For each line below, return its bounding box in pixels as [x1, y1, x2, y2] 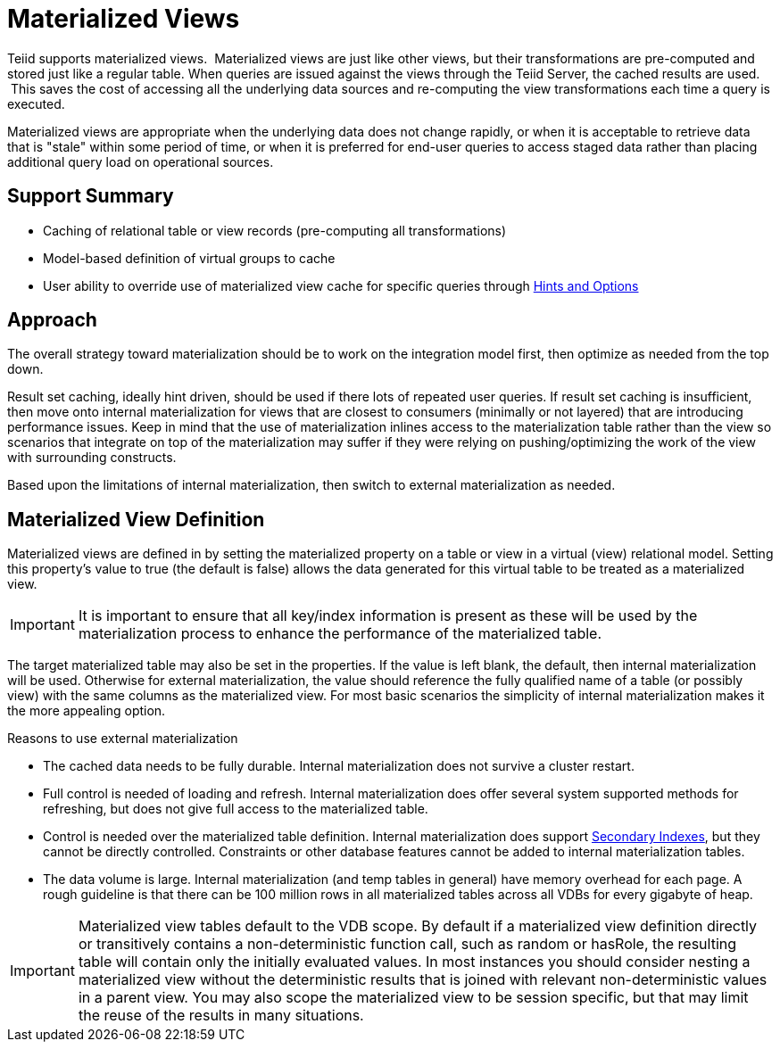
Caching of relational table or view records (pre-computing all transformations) [43, 222, 507, 238]
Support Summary [7, 185, 174, 208]
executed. [7, 95, 65, 112]
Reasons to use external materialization [7, 731, 238, 747]
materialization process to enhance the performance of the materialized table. [78, 624, 602, 643]
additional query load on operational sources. [7, 153, 274, 169]
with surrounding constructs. [7, 450, 177, 466]
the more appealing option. [7, 703, 166, 719]
